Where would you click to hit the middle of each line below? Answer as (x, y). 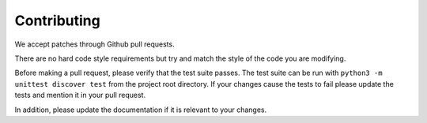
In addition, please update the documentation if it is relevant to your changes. (141, 110)
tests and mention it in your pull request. (80, 95)
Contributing (57, 20)
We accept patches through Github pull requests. (94, 44)
